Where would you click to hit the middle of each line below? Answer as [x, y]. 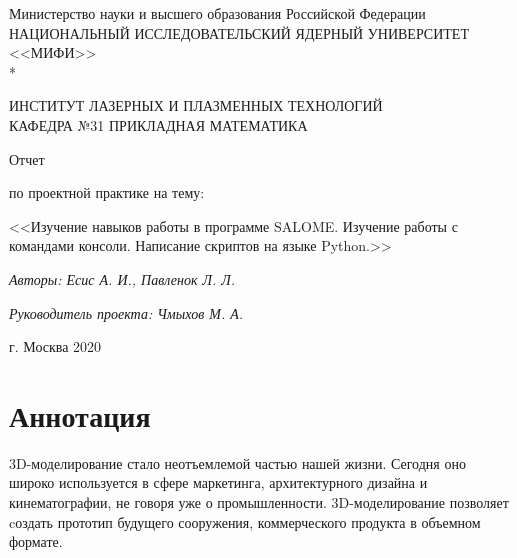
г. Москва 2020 [55, 346]
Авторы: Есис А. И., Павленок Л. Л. [122, 278]
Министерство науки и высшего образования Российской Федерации [217, 13]
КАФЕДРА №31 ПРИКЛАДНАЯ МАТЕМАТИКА [158, 124]
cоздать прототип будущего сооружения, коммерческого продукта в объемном [245, 521]
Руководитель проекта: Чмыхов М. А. [126, 312]
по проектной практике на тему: [107, 192]
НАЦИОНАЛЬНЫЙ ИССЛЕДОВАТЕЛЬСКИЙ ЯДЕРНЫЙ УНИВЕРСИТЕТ [239, 32]
